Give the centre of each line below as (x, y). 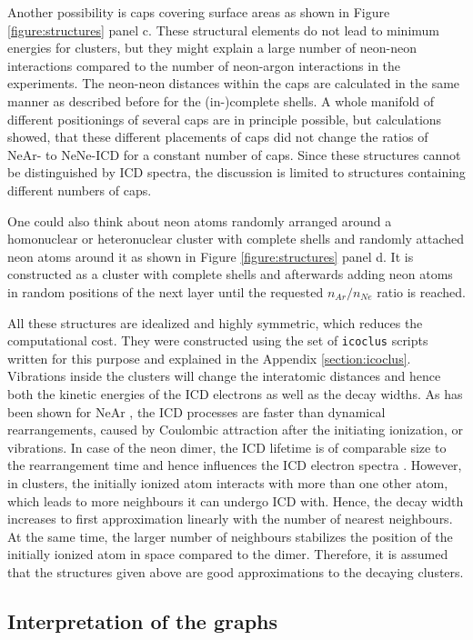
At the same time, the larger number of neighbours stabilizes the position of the (230, 536)
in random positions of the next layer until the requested (166, 291)
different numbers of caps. (80, 190)
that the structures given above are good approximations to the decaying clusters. (236, 571)
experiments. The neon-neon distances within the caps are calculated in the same (234, 83)
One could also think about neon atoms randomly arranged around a (200, 220)
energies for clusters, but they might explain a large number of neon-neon (212, 48)
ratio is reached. (421, 291)
